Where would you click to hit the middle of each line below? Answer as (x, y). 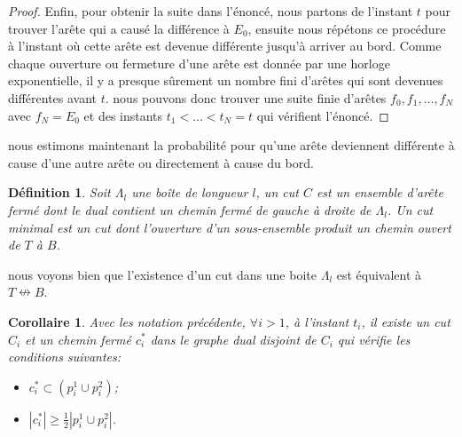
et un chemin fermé (78, 339)
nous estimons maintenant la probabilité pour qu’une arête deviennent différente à (231, 145)
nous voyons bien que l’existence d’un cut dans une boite (162, 274)
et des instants (123, 115)
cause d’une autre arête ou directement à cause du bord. (161, 162)
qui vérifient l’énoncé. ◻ (323, 115)
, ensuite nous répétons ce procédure (347, 28)
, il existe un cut (406, 321)
